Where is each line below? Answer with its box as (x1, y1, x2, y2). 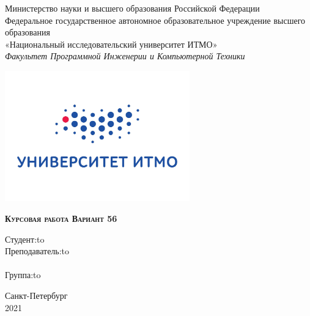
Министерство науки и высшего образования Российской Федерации (5, 2, 260, 14)
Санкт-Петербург (5, 289, 68, 301)
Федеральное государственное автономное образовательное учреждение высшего (5, 13, 306, 26)
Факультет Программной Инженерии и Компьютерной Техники (5, 50, 245, 62)
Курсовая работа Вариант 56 (5, 212, 117, 225)
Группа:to (5, 268, 41, 281)
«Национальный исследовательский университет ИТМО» (5, 37, 218, 50)
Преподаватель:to (5, 244, 70, 257)
